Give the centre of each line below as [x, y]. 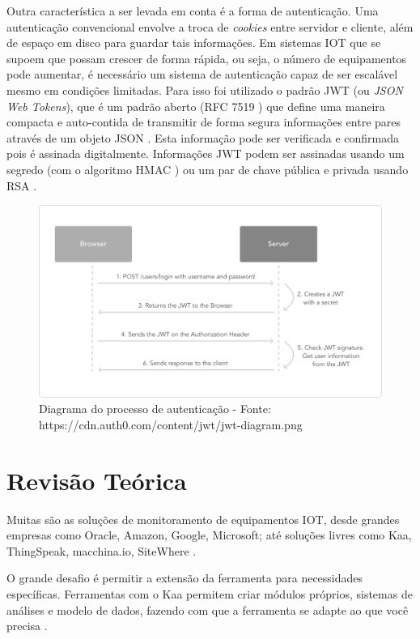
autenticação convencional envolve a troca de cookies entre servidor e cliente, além [210, 26]
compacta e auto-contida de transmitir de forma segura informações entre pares [204, 122]
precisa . [27, 626]
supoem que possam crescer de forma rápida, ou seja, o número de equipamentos [207, 58]
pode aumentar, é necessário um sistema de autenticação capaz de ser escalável [202, 74]
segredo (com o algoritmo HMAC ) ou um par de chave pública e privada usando [208, 169]
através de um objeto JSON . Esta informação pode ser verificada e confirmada [203, 137]
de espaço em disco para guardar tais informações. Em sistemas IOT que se [194, 43]
